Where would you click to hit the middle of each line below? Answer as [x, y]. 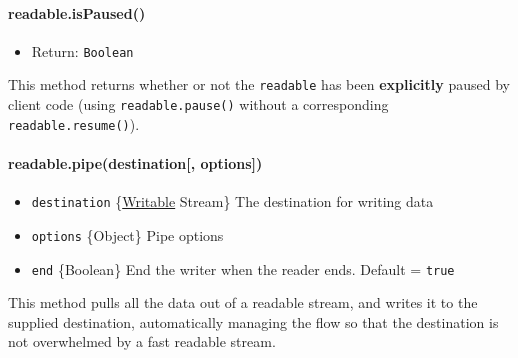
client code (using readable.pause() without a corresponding [198, 104]
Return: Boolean [82, 50]
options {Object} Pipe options [127, 234]
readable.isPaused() [77, 12]
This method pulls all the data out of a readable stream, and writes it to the [243, 302]
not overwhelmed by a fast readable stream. [142, 341]
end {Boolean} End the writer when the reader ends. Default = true [243, 268]
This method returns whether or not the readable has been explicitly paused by [259, 84]
